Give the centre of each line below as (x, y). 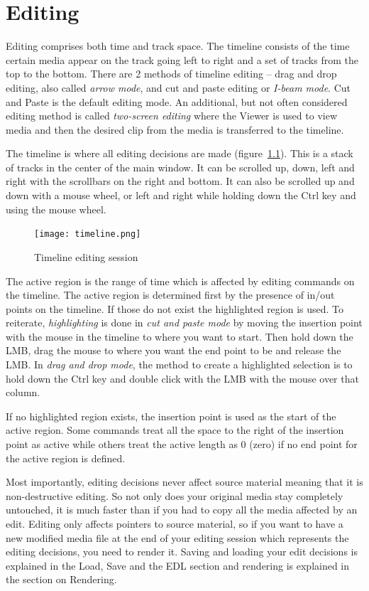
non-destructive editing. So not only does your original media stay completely (175, 495)
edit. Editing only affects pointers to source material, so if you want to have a (175, 523)
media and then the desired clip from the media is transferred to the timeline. (175, 129)
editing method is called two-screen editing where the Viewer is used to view (171, 116)
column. (23, 392)
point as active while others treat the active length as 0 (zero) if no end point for (182, 444)
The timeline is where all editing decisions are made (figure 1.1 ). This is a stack (180, 153)
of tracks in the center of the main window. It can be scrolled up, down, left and (180, 167)
